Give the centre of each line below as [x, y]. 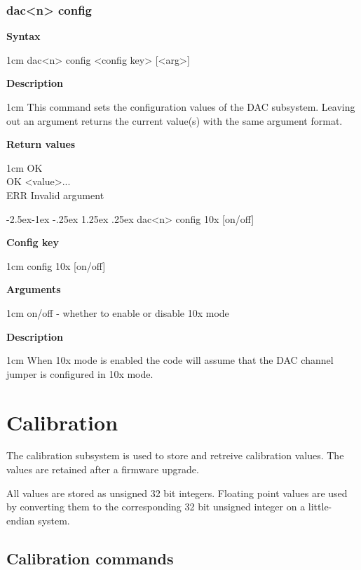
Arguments [34, 289]
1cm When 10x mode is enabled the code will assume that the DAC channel [170, 360]
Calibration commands [90, 558]
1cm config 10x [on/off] [56, 265]
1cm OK [25, 167]
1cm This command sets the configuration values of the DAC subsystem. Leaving [181, 107]
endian [21, 520]
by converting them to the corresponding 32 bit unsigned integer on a [156, 507]
